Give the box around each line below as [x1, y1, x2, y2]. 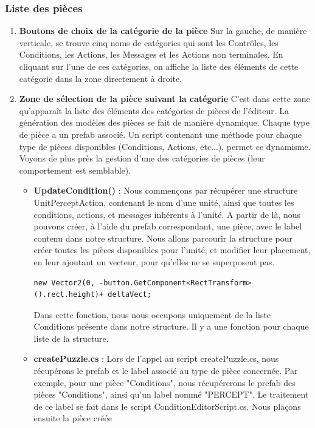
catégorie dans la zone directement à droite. [19, 72, 182, 84]
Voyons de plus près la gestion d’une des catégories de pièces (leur [19, 152, 265, 165]
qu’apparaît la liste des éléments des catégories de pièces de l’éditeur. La [19, 104, 289, 117]
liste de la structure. [33, 331, 109, 344]
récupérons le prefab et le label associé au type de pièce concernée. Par [33, 364, 298, 377]
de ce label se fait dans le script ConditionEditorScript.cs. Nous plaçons [33, 399, 301, 412]
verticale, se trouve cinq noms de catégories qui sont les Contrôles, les [19, 36, 279, 49]
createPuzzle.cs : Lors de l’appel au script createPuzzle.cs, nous [33, 352, 279, 365]
